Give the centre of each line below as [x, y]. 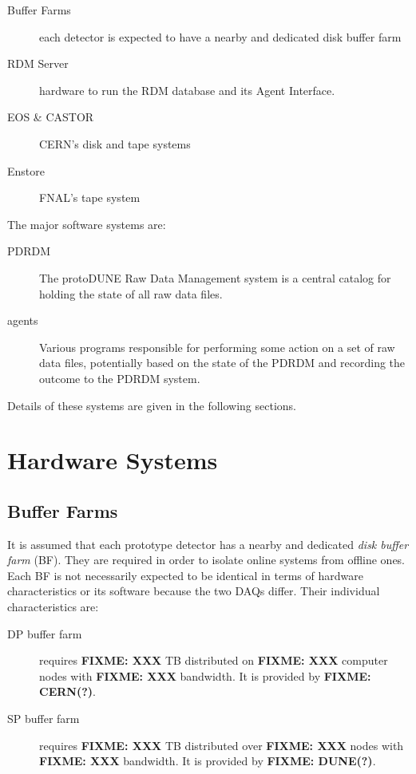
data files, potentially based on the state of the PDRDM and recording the [222, 363]
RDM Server [38, 63]
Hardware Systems [113, 460]
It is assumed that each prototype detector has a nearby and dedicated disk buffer [208, 544]
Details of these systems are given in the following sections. [152, 405]
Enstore [26, 170]
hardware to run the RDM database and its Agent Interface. [187, 90]
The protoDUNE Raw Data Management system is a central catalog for [215, 277]
